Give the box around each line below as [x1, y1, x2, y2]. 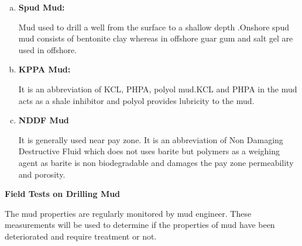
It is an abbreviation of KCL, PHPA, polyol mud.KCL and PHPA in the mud [18, 82, 297, 95]
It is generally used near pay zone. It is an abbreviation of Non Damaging [18, 133, 283, 145]
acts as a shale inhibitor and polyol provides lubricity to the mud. [18, 94, 255, 106]
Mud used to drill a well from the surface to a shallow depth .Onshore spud [18, 20, 289, 33]
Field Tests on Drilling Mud [5, 188, 121, 200]
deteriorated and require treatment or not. [5, 230, 157, 242]
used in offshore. [18, 43, 77, 56]
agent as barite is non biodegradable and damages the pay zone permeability [18, 156, 294, 168]
